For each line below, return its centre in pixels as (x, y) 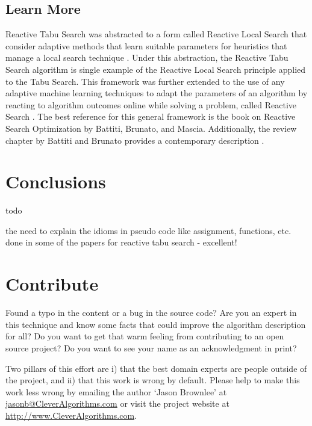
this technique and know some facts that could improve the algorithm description (156, 324)
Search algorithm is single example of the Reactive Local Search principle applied (156, 69)
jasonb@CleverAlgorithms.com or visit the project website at (117, 403)
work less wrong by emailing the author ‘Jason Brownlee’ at (116, 391)
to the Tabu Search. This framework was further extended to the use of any (145, 81)
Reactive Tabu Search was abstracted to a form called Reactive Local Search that (156, 34)
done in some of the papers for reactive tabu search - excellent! (121, 242)
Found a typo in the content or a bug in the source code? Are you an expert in (151, 313)
